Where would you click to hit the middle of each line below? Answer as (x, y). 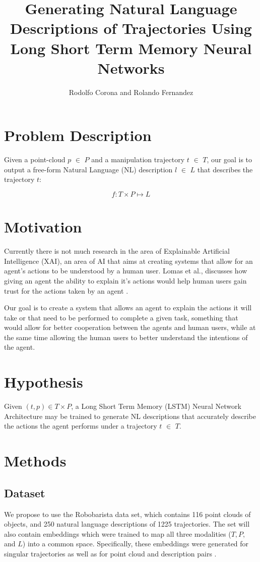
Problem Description (78, 135)
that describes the (225, 169)
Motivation (43, 227)
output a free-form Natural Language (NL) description (88, 169)
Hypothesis (44, 382)
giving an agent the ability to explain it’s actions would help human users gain (125, 280)
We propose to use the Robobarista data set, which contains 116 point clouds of (127, 514)
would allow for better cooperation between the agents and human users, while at (130, 327)
